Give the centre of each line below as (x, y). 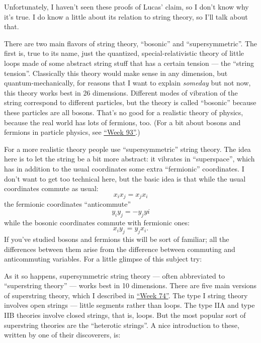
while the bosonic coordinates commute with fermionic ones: (97, 222)
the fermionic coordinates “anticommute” (68, 204)
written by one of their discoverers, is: (62, 335)
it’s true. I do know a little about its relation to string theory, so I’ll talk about (126, 16)
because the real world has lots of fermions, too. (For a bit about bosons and (122, 122)
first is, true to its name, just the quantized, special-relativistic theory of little (124, 53)
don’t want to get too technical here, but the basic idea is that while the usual (125, 178)
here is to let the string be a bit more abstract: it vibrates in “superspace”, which (129, 159)
